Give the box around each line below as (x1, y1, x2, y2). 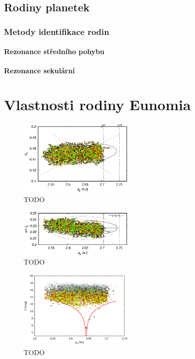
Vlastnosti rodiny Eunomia (4, 94, 191, 115)
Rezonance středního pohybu (4, 46, 104, 57)
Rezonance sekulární (4, 65, 75, 76)
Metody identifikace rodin (4, 25, 109, 37)
